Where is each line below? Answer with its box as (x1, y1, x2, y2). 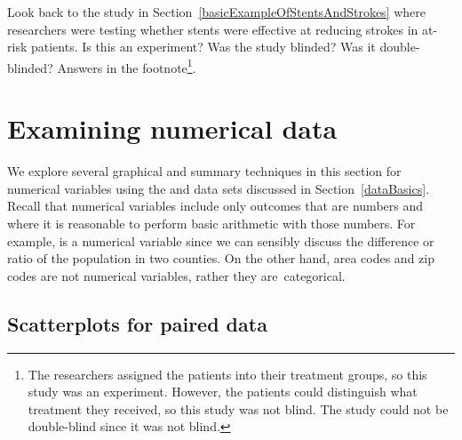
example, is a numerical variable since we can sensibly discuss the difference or (7, 231, 434, 250)
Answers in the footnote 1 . (57, 55, 196, 76)
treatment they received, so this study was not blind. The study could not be (28, 399, 449, 418)
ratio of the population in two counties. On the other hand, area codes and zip (7, 249, 434, 268)
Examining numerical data (7, 110, 338, 147)
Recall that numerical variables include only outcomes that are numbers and (7, 196, 424, 215)
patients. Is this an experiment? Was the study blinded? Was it (30, 37, 376, 56)
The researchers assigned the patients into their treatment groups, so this (28, 364, 427, 383)
